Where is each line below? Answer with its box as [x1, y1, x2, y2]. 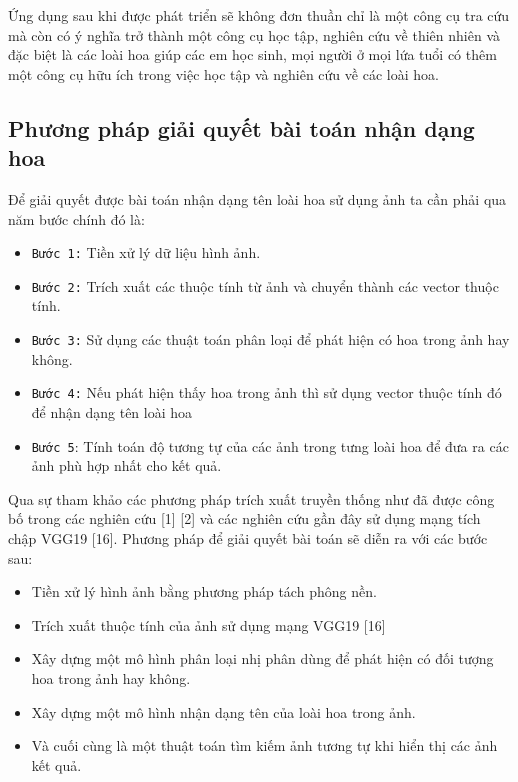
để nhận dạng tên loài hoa [31, 401, 193, 422]
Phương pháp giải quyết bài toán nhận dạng [8, 112, 475, 143]
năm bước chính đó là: [8, 208, 145, 229]
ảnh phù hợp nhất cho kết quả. [31, 455, 222, 476]
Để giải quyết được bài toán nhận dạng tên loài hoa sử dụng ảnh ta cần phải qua [8, 188, 507, 209]
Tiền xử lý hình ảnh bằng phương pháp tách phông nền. [31, 581, 377, 602]
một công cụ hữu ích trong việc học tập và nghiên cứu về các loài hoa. [8, 63, 439, 84]
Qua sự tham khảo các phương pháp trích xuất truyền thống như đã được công [8, 488, 495, 509]
